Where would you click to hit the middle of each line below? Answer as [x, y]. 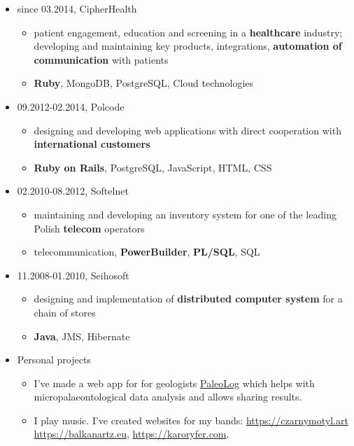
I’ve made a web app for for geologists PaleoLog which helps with [174, 383]
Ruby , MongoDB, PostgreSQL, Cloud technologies [144, 83]
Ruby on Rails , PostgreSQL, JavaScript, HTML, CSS [153, 167]
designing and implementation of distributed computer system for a [188, 299]
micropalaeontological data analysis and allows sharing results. [168, 397]
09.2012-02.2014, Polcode [71, 106]
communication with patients [101, 59]
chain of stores [65, 312]
